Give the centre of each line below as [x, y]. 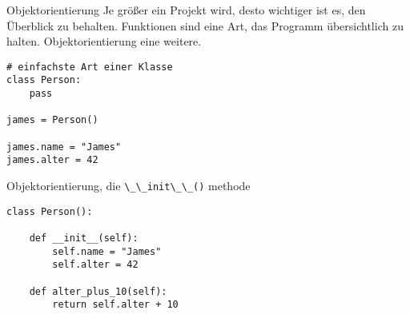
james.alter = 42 [52, 160]
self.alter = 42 [95, 265]
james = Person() [52, 120]
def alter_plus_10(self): [98, 291]
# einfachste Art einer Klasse [90, 67]
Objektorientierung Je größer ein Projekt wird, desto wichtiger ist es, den [186, 10]
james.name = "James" [64, 147]
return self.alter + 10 [115, 305]
